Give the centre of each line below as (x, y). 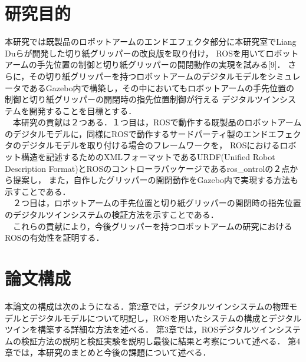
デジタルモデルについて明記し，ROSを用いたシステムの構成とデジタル (165, 318)
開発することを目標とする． (83, 110)
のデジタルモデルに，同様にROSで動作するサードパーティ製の (124, 133)
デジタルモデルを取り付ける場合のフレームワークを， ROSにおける (150, 145)
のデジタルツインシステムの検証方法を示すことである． (112, 215)
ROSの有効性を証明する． (55, 238)
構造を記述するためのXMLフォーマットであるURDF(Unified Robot (148, 157)
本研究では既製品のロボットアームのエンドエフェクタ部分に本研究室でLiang (151, 41)
